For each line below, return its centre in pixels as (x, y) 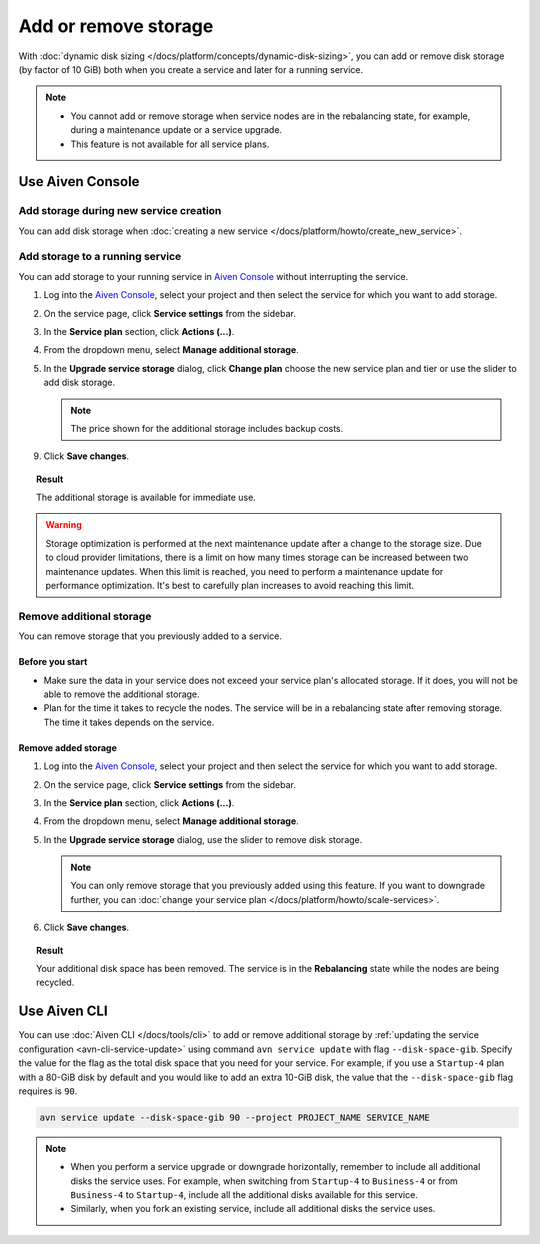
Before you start (53, 662)
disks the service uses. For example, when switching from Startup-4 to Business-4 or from (264, 1181)
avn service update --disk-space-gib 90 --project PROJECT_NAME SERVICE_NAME (234, 1117)
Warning (63, 525)
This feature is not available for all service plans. (170, 144)
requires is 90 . (48, 1091)
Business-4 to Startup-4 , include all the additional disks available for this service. (244, 1195)
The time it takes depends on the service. (129, 722)
